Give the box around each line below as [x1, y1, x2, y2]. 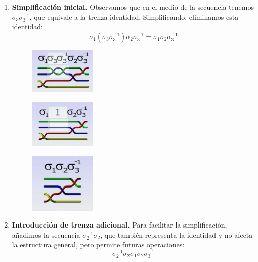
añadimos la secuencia [12, 229, 80, 240]
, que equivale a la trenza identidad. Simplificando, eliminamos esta [29, 11, 239, 22]
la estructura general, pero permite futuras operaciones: [12, 239, 185, 250]
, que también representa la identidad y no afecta [100, 229, 253, 240]
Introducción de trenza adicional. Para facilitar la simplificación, [12, 219, 227, 230]
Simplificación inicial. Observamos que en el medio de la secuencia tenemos [12, 2, 254, 12]
